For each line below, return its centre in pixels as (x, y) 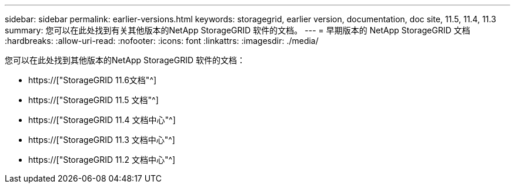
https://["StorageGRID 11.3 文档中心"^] (102, 140)
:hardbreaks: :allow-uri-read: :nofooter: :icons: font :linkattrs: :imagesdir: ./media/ (162, 41)
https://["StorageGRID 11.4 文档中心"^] (102, 120)
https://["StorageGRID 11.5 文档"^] (93, 100)
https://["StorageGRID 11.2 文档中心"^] (102, 160)
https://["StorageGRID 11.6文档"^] (93, 80)
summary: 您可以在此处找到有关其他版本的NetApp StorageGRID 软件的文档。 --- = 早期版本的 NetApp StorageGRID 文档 (238, 30)
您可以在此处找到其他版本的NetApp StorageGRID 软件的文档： (125, 60)
